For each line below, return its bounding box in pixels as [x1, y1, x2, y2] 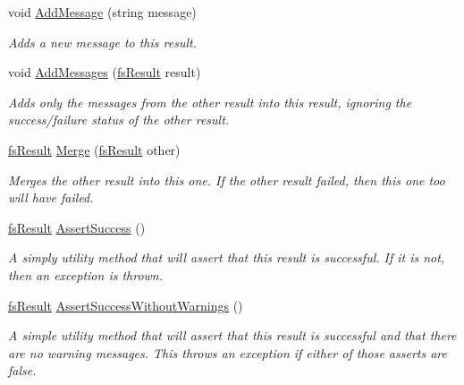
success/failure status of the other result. [8, 110, 230, 129]
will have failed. [8, 188, 94, 207]
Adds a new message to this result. [8, 32, 197, 51]
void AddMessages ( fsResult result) [8, 63, 201, 81]
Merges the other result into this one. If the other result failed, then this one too [8, 170, 445, 189]
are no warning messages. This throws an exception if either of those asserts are [8, 343, 447, 362]
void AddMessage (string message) [8, 3, 197, 21]
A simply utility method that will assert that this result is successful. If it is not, [8, 248, 445, 267]
